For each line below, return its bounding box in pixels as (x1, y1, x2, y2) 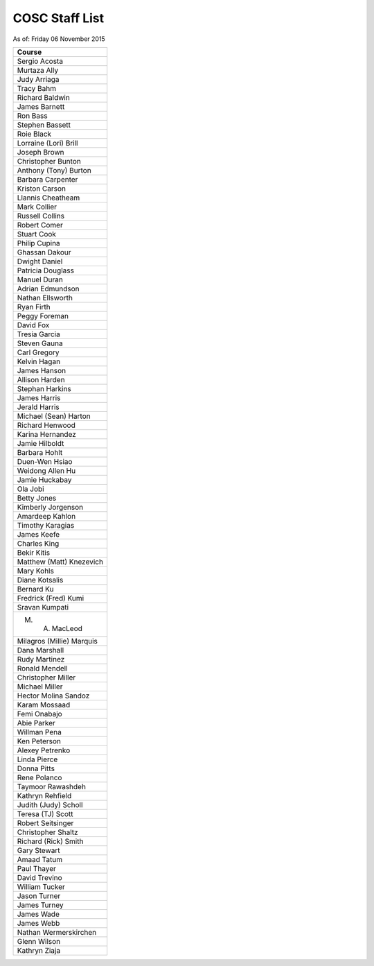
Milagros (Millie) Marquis (17, 636, 98, 646)
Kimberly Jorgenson (17, 502, 84, 512)
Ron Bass (17, 111, 48, 121)
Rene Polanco (17, 773, 62, 782)
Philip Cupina (17, 238, 60, 248)
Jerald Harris (17, 402, 60, 412)
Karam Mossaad (17, 700, 71, 709)
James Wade (17, 909, 60, 919)
